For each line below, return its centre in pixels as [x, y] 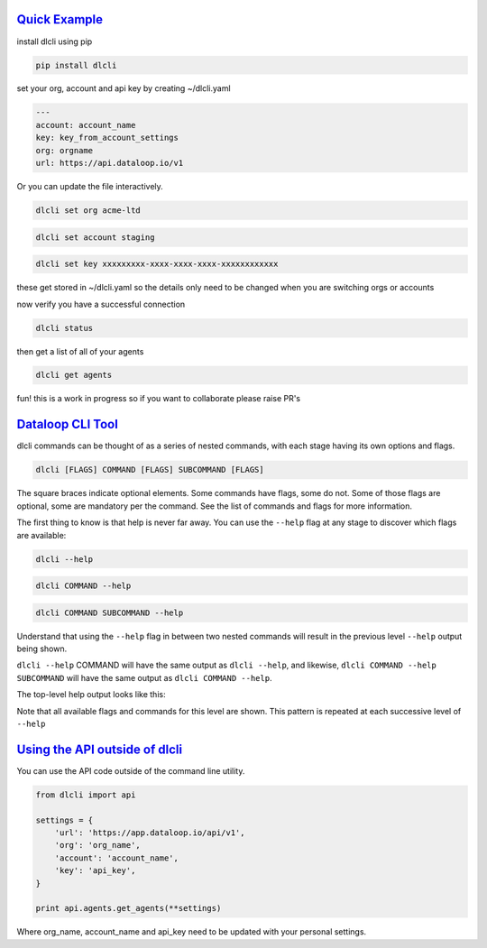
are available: [41, 535]
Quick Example [60, 19]
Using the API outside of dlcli [100, 749]
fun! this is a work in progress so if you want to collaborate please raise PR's [159, 399]
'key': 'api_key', [95, 871]
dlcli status [64, 328]
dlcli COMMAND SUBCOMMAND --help [110, 612]
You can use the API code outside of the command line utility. [131, 770]
